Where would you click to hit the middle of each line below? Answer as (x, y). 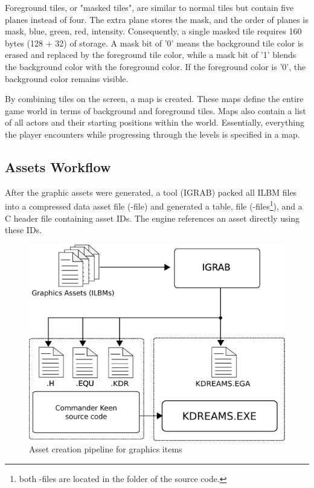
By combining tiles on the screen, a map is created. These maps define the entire (154, 99)
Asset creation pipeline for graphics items (106, 449)
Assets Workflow (58, 166)
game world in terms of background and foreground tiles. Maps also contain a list (155, 110)
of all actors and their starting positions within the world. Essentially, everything (155, 122)
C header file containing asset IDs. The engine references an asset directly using (152, 218)
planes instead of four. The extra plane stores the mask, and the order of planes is (157, 19)
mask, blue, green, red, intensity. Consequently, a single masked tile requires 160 (153, 31)
